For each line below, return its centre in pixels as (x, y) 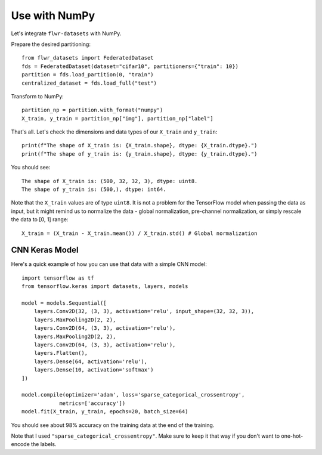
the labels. (44, 444)
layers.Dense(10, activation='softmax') (94, 370)
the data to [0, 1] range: (40, 219)
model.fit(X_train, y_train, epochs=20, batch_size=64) (105, 412)
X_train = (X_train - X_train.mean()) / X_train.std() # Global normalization (140, 233)
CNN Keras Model (45, 250)
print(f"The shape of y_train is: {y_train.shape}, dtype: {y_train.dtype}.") (140, 154)
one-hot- (292, 436)
